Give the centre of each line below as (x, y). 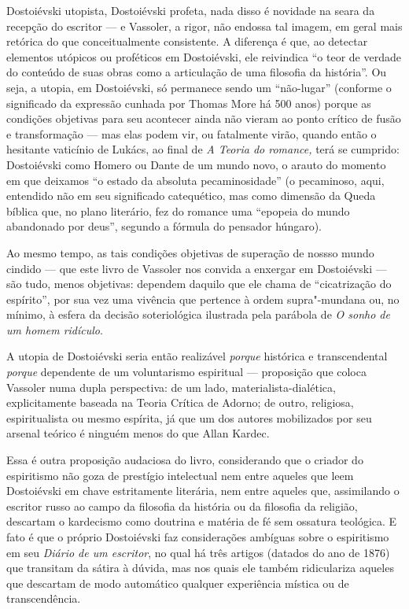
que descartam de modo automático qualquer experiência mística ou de (178, 583)
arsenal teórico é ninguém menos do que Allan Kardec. (138, 433)
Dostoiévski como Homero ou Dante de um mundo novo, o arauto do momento (196, 164)
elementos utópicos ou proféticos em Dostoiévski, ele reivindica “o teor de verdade (204, 56)
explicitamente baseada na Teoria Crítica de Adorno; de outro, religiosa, (180, 402)
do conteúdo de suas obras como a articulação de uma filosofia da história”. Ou (197, 72)
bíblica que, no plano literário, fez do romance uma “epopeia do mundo (178, 210)
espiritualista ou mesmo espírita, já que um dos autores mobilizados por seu (189, 417)
